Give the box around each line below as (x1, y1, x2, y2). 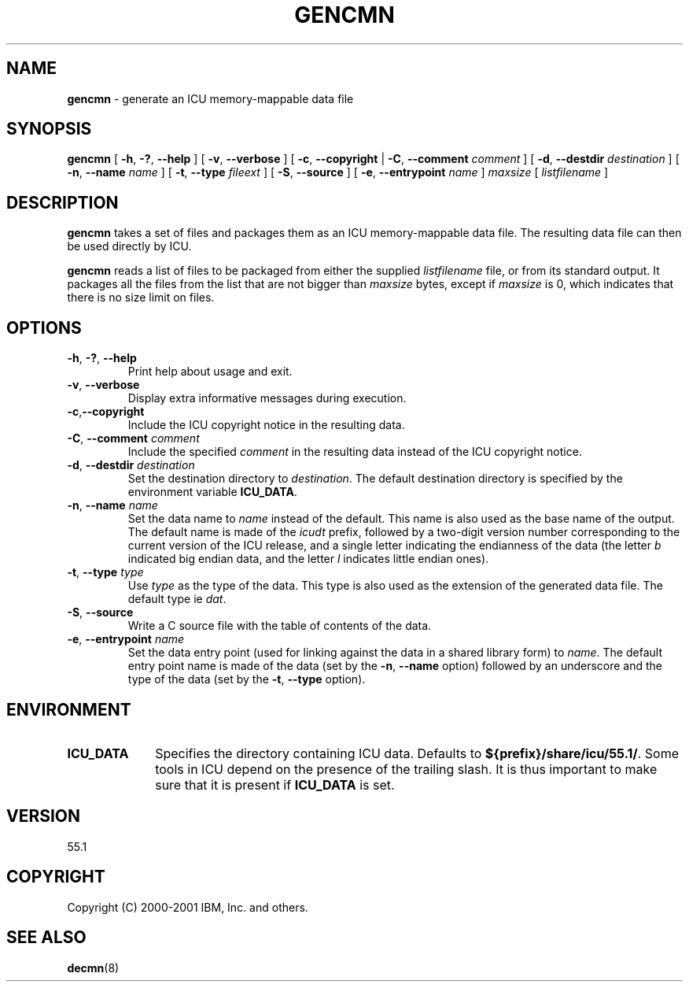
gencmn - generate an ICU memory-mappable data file (67, 91, 354, 105)
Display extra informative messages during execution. (127, 391, 407, 405)
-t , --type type (67, 565, 144, 579)
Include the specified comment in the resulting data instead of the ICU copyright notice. (127, 445, 582, 459)
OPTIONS (6, 317, 82, 338)
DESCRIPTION (6, 192, 119, 213)
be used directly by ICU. (67, 239, 192, 253)
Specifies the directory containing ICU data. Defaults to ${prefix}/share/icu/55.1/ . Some (155, 745, 680, 761)
